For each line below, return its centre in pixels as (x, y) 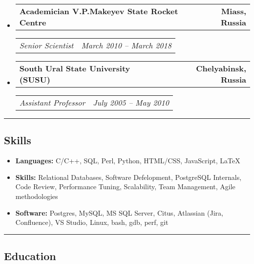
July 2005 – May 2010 (131, 102)
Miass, (233, 11)
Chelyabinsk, (221, 68)
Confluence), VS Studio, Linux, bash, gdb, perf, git (92, 222)
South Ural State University (75, 68)
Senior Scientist (46, 45)
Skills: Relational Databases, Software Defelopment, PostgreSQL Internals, (128, 177)
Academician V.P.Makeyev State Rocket (99, 11)
